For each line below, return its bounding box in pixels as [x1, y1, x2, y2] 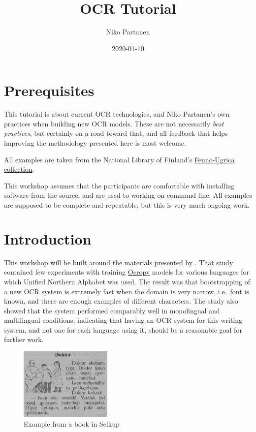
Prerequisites [4, 80, 95, 100]
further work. [4, 334, 44, 344]
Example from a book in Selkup [24, 418, 120, 429]
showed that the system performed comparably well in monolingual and [4, 305, 220, 315]
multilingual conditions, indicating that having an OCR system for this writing [4, 315, 243, 325]
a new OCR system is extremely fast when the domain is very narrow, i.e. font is [4, 286, 249, 296]
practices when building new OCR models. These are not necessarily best [4, 118, 224, 128]
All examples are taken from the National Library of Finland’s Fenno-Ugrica [4, 154, 235, 164]
